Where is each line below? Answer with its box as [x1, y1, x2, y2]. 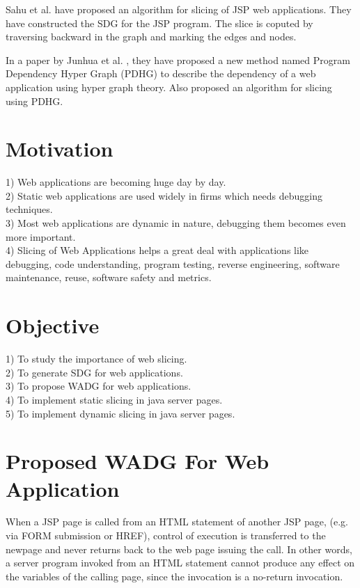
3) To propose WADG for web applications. [6, 379, 191, 393]
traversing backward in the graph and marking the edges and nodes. [6, 29, 297, 44]
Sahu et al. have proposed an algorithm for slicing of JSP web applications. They [6, 2, 352, 16]
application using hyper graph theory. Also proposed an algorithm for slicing [6, 79, 332, 94]
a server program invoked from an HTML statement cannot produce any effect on [6, 555, 355, 570]
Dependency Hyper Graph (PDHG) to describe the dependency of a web [6, 66, 316, 81]
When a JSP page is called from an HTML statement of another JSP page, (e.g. [6, 514, 348, 529]
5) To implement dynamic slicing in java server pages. [6, 406, 235, 420]
